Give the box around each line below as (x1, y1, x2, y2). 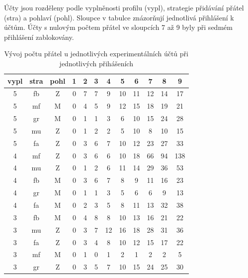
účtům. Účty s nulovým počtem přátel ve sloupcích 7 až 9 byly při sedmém (4, 22, 233, 32)
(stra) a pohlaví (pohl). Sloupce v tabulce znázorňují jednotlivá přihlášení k (4, 12, 234, 22)
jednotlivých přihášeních (59, 58, 133, 68)
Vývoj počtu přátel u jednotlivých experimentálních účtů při (4, 48, 188, 59)
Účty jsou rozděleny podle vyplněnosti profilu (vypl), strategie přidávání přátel (4, 2, 244, 12)
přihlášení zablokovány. (4, 31, 74, 42)
